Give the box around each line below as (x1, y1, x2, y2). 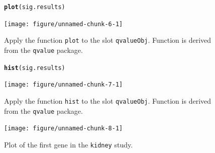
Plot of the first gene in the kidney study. (4, 139, 133, 149)
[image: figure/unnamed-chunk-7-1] (4, 81, 123, 89)
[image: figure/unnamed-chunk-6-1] (4, 20, 123, 28)
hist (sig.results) (4, 64, 65, 71)
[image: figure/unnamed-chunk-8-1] (4, 125, 123, 132)
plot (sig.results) (4, 4, 65, 11)
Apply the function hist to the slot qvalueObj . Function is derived (4, 95, 211, 106)
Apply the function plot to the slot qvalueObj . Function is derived (4, 35, 211, 45)
